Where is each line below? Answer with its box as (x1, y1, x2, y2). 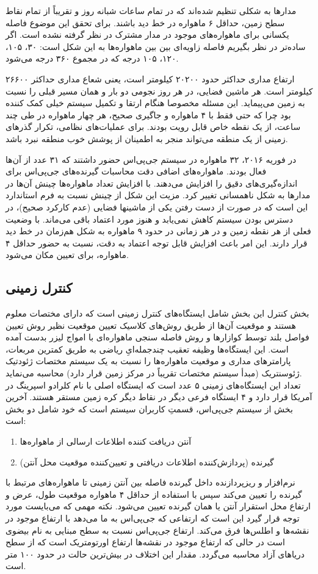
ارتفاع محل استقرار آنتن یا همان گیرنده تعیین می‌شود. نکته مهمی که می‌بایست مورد (5, 500, 311, 512)
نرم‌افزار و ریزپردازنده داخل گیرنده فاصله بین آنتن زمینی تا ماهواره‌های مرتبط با (5, 476, 295, 489)
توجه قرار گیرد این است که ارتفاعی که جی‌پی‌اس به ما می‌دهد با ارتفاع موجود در (5, 511, 300, 524)
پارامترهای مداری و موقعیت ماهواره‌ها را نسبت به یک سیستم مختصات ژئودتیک (5, 354, 291, 367)
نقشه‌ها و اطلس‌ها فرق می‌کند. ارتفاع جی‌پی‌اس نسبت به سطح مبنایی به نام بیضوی (5, 523, 309, 536)
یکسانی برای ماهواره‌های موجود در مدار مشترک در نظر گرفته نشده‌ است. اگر (5, 28, 289, 41)
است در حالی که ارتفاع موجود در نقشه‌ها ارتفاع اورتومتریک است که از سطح (5, 536, 285, 548)
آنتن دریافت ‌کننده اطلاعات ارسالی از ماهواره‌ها (20, 435, 192, 448)
